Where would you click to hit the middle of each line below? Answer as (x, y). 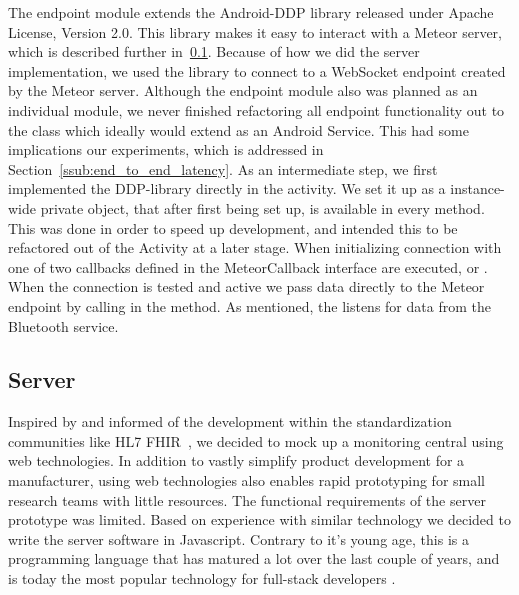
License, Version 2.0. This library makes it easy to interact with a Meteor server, (255, 31)
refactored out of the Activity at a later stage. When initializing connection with (255, 247)
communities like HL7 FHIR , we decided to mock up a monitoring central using (256, 440)
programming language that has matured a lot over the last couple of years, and (254, 558)
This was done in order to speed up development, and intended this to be (233, 227)
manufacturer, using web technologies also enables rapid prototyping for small (246, 480)
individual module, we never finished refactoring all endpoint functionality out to (256, 109)
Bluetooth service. (63, 325)
